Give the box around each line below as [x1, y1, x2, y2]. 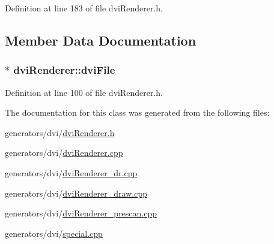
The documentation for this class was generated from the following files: [5, 106, 270, 119]
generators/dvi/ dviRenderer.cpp [5, 146, 123, 159]
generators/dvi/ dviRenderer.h [5, 126, 115, 138]
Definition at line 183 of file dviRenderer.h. [5, 2, 163, 14]
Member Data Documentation [5, 31, 196, 49]
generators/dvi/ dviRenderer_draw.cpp [5, 186, 147, 199]
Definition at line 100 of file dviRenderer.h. [5, 86, 163, 98]
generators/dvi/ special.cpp [5, 227, 103, 239]
